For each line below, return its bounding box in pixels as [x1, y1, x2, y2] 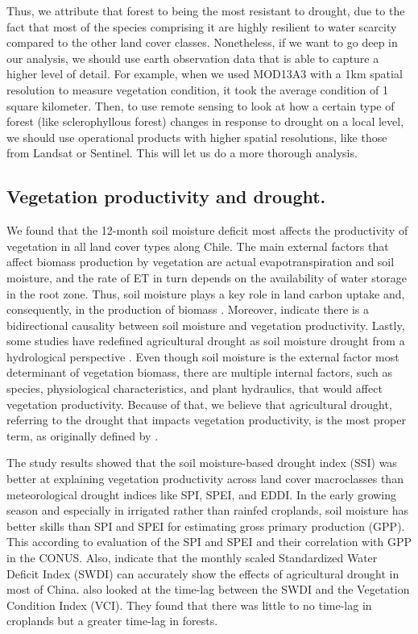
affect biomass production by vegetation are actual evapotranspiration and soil [6, 253, 395, 270]
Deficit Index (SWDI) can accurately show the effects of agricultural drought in [6, 565, 399, 582]
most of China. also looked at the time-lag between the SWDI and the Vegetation [6, 581, 410, 598]
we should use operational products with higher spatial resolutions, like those [6, 128, 387, 145]
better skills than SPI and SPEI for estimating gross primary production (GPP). [6, 517, 405, 534]
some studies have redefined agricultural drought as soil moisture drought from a [6, 332, 405, 349]
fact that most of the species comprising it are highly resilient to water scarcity [6, 18, 397, 35]
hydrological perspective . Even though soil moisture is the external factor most [6, 348, 399, 365]
